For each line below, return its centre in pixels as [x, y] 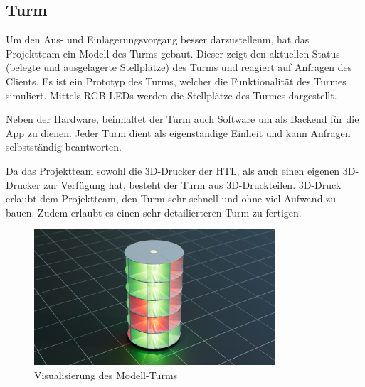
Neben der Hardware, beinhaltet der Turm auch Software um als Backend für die [182, 119]
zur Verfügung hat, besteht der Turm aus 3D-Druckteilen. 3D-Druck [192, 184]
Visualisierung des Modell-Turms [106, 375]
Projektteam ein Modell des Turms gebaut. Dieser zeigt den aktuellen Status [173, 53]
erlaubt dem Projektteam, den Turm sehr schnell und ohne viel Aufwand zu [171, 198]
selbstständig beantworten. [64, 147]
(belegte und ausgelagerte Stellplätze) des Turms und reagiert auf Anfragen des [179, 67]
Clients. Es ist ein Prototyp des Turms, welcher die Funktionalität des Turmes [176, 81]
